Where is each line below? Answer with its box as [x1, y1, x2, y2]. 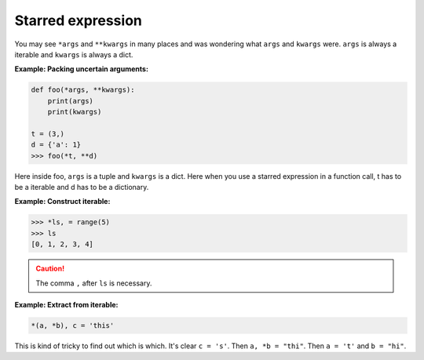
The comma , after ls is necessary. [35, 278, 152, 288]
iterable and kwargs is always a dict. [14, 49, 133, 59]
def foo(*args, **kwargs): [31, 85, 135, 94]
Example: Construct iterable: [14, 197, 111, 206]
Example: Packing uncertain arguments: [14, 64, 149, 74]
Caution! [35, 264, 65, 274]
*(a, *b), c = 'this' [31, 321, 115, 329]
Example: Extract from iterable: [14, 300, 119, 309]
